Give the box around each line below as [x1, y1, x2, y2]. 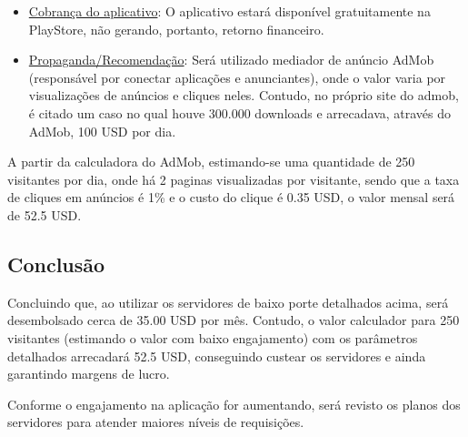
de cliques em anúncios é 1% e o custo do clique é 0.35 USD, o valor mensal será [7, 188, 455, 207]
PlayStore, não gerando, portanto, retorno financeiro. [28, 19, 324, 38]
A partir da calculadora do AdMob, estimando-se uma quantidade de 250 [7, 152, 415, 171]
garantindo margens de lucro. [7, 364, 170, 383]
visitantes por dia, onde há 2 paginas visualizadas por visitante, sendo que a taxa [7, 169, 460, 188]
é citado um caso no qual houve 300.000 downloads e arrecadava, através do [28, 103, 452, 122]
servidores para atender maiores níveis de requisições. [7, 412, 304, 432]
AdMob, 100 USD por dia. [28, 121, 176, 140]
